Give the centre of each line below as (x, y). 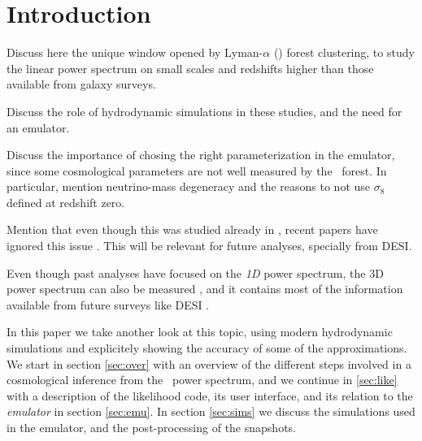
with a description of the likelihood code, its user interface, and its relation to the (210, 395)
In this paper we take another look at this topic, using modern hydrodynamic (200, 332)
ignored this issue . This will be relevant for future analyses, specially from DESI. (209, 246)
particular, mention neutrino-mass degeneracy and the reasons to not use (189, 186)
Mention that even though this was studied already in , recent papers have (192, 229)
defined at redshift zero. (66, 202)
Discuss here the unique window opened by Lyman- (135, 52)
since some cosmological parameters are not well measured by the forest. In (197, 170)
